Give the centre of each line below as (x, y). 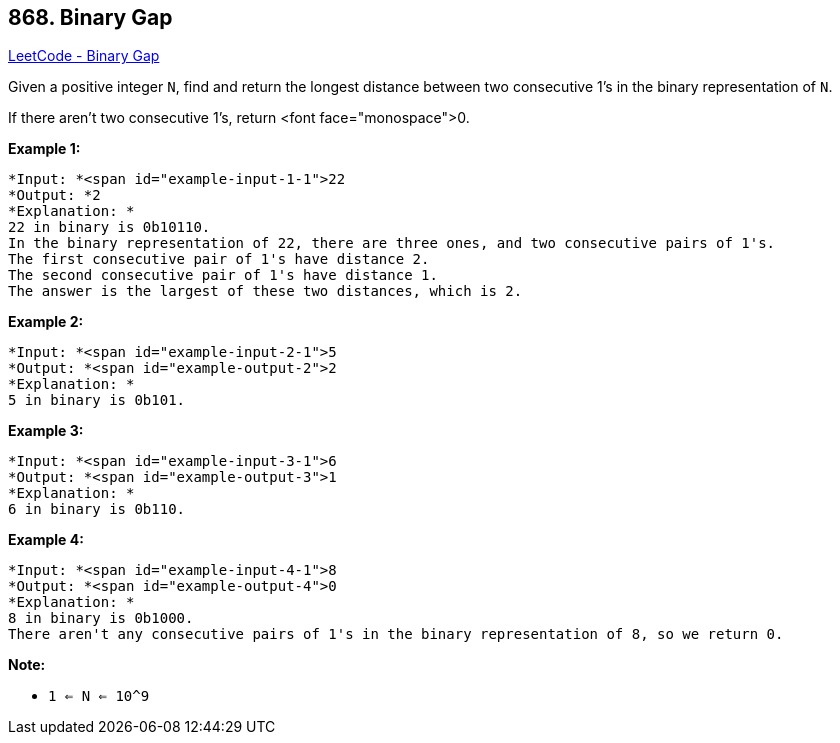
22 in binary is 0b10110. (109, 227)
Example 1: (44, 149)
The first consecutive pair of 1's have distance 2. (219, 259)
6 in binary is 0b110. (97, 509)
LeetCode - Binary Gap (84, 56)
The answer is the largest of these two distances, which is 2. (265, 291)
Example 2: (46, 322)
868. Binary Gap (90, 17)
